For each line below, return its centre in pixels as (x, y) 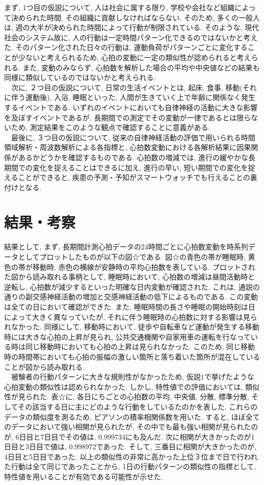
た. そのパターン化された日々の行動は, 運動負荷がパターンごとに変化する (126, 47)
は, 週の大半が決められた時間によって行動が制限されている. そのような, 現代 (132, 27)
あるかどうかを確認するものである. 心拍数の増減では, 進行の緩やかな (133, 157)
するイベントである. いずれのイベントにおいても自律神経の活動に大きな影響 (131, 107)
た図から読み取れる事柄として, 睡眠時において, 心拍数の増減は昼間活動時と (130, 277)
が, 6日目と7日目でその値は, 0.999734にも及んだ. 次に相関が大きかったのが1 (129, 436)
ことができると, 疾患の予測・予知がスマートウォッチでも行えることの (134, 177)
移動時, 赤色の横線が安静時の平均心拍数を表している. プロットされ (144, 266)
